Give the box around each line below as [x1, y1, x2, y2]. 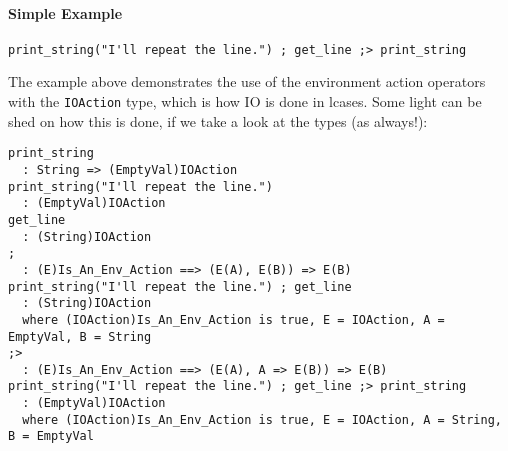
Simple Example [8, 2, 123, 23]
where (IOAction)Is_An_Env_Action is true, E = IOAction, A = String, [22, 412, 502, 427]
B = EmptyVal [8, 429, 94, 444]
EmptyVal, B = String [8, 329, 152, 344]
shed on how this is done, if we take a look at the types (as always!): [8, 110, 428, 131]
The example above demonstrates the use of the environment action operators [8, 71, 486, 92]
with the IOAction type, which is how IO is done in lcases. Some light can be [8, 91, 482, 112]
